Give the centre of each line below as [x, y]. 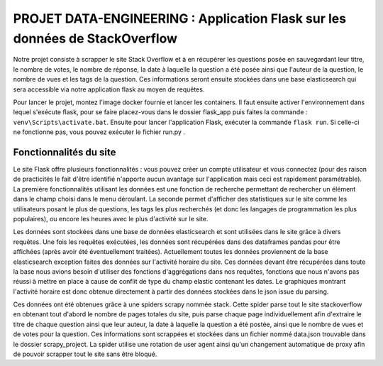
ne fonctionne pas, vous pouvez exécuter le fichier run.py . [99, 132]
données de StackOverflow [95, 38]
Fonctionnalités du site [65, 152]
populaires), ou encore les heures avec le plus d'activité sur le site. [111, 218]
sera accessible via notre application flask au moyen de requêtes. [109, 89]
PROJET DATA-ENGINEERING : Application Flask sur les [180, 18]
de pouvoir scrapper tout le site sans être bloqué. [85, 354]
